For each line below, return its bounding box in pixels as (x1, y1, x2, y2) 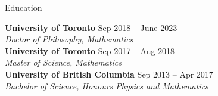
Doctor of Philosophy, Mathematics (5, 33, 133, 45)
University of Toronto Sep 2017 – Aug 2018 (5, 44, 175, 57)
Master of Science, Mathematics (5, 56, 122, 69)
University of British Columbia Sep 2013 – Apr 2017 (5, 67, 213, 80)
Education (5, 1, 42, 13)
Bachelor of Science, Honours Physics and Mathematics (5, 79, 208, 92)
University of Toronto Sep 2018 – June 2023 (5, 21, 177, 33)
